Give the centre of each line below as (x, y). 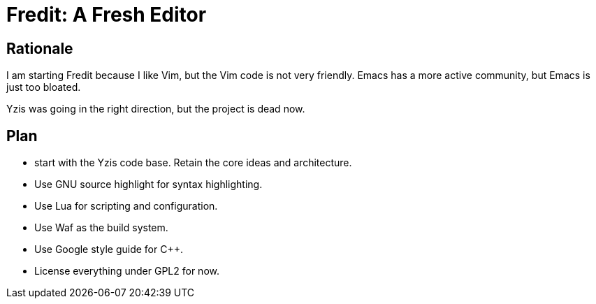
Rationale (40, 48)
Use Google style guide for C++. (109, 249)
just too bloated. (44, 87)
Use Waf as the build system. (101, 228)
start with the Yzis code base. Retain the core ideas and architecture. (193, 163)
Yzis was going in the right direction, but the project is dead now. (156, 109)
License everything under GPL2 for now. (127, 271)
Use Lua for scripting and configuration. (126, 206)
